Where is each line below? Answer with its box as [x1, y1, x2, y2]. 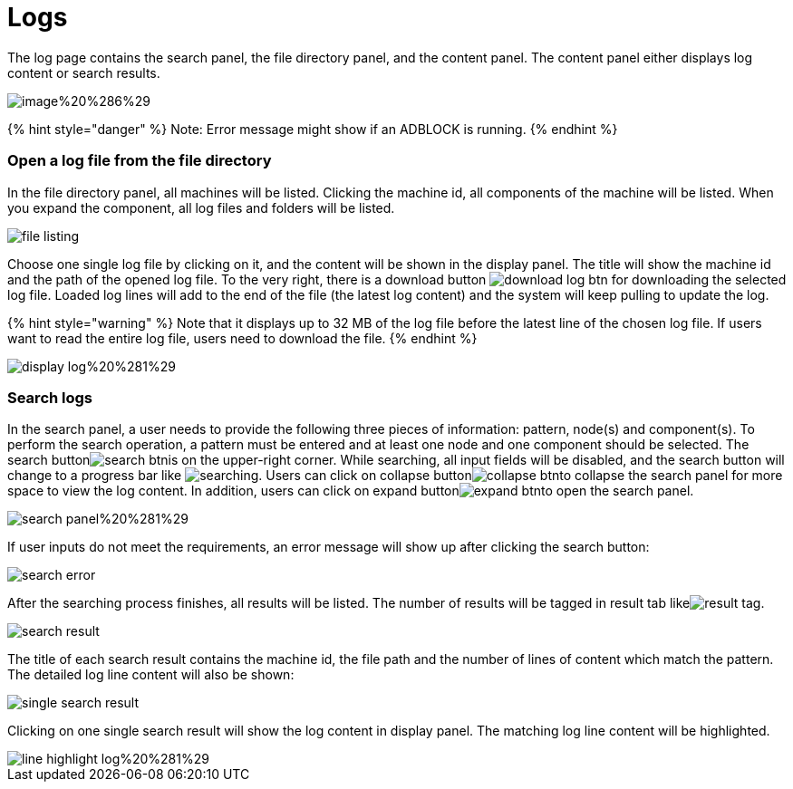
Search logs [7, 388, 93, 407]
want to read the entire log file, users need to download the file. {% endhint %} [7, 330, 478, 346]
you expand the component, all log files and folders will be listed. [7, 199, 395, 216]
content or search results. [7, 64, 160, 81]
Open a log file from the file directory [7, 151, 272, 170]
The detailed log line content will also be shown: [7, 667, 295, 683]
